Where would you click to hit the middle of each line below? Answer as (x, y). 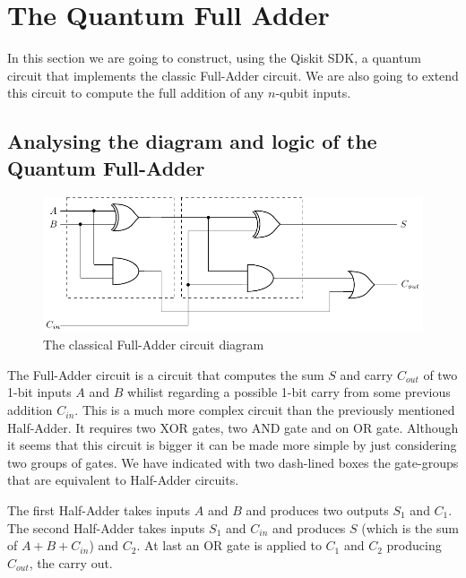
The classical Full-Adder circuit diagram (154, 345)
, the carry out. (71, 562)
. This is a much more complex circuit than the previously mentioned (265, 410)
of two (440, 374)
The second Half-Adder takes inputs (106, 527)
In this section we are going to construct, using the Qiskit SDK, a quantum (214, 58)
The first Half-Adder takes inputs (99, 510)
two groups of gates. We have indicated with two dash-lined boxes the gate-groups (233, 462)
